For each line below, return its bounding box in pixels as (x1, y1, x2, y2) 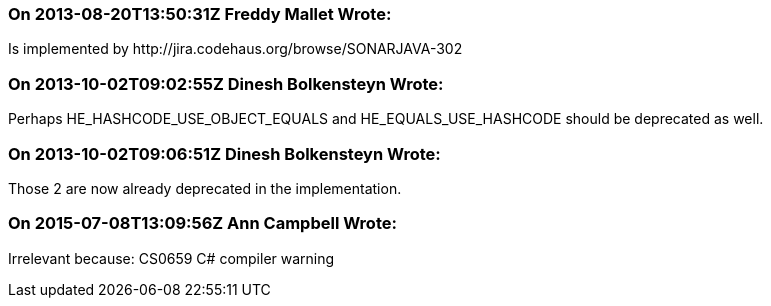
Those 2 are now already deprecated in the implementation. (8, 179, 402, 197)
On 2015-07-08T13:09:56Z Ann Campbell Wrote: (8, 213, 397, 234)
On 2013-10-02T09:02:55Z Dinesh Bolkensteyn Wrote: (8, 73, 444, 94)
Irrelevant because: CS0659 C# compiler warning (8, 249, 335, 267)
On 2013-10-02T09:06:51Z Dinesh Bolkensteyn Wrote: (8, 143, 441, 164)
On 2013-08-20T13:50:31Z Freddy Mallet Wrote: (8, 4, 392, 24)
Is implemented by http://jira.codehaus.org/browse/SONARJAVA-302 (8, 40, 463, 58)
